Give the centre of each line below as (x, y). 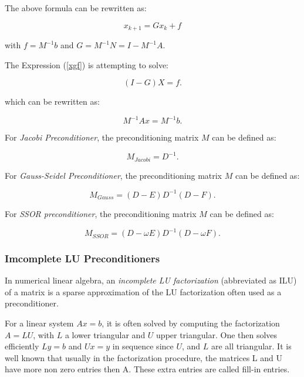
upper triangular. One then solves (217, 334)
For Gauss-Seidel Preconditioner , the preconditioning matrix (114, 175)
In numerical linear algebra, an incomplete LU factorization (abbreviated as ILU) (151, 280)
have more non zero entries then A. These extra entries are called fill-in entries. (147, 369)
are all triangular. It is (251, 346)
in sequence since (143, 346)
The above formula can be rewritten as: (76, 8)
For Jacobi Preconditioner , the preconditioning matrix (102, 137)
